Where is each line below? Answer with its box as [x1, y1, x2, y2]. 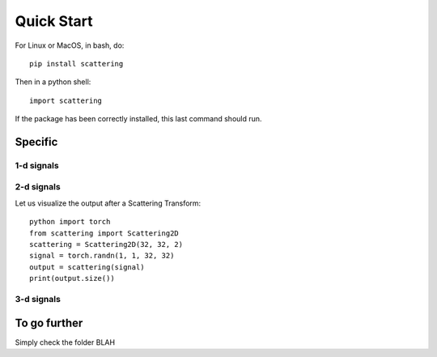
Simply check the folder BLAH [15, 337, 116, 347]
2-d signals [15, 181, 61, 193]
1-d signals [15, 159, 60, 171]
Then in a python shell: [15, 77, 91, 87]
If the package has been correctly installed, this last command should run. [15, 114, 262, 124]
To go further [15, 316, 83, 329]
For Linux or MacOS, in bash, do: [15, 40, 125, 50]
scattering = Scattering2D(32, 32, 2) [29, 240, 184, 249]
